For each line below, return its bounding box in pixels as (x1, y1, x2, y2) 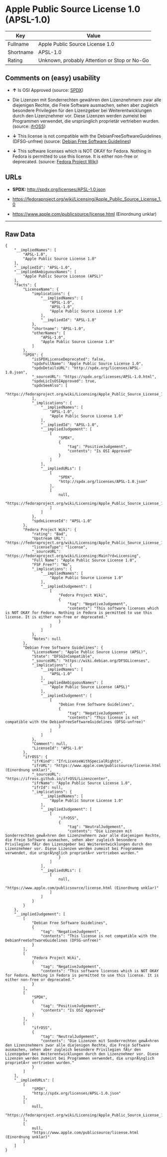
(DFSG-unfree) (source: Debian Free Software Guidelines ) (12, 138, 131, 144)
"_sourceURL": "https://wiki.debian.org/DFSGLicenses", (31, 658, 150, 664)
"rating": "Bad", (31, 532, 68, 537)
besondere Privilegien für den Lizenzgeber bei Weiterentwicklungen (12, 107, 152, 113)
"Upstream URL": (31, 536, 66, 541)
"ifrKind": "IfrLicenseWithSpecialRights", (31, 759, 123, 764)
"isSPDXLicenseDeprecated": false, (31, 357, 106, 362)
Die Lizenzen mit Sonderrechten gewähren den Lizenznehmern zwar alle (12, 96, 162, 103)
